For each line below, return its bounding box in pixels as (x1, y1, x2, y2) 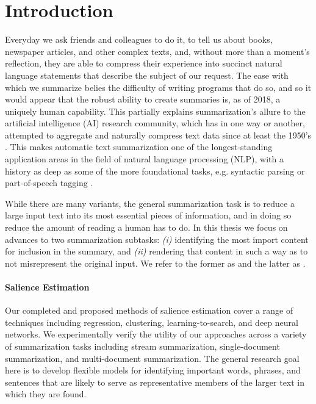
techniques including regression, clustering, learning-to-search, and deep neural (5, 316, 298, 328)
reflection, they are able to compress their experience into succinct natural (5, 57, 282, 70)
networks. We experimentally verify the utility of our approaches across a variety (5, 328, 307, 341)
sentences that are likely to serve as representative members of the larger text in (5, 375, 305, 388)
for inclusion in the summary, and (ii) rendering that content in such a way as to (5, 245, 308, 258)
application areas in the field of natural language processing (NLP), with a (5, 153, 284, 165)
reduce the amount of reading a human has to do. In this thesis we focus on (5, 221, 288, 234)
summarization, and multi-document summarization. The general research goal (5, 352, 300, 364)
